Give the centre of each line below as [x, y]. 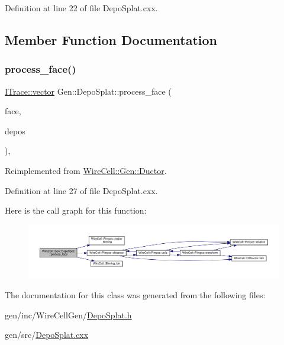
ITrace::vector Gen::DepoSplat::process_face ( [88, 91]
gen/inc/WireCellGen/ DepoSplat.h [68, 315]
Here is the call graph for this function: [76, 210]
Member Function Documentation [111, 39]
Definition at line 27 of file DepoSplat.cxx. [81, 190]
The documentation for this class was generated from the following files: [135, 295]
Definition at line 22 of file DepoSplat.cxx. [81, 8]
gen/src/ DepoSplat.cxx [47, 335]
